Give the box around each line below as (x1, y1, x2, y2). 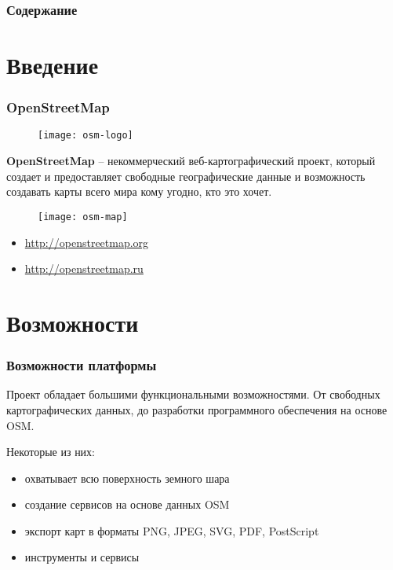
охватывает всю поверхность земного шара (24, 469, 230, 486)
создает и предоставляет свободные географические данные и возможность (6, 167, 366, 184)
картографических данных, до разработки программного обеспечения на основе (6, 401, 388, 417)
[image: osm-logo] (38, 130, 133, 142)
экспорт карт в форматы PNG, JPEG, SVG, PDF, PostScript (24, 522, 319, 539)
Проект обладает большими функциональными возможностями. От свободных (6, 386, 380, 403)
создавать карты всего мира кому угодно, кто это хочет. (6, 183, 272, 200)
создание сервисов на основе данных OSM (24, 496, 230, 513)
